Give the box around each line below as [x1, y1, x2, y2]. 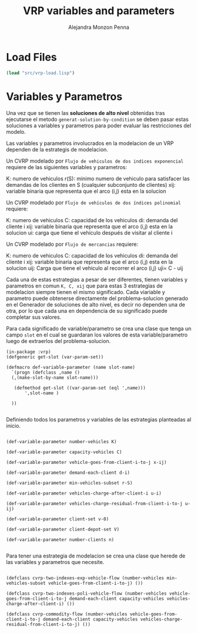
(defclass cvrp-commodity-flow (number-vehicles [6, 611, 128, 617]
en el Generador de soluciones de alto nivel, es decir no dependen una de [6, 301, 185, 308]
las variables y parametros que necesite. [6, 558, 105, 565]
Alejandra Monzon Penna [68, 24, 129, 31]
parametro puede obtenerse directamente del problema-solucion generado [6, 295, 188, 302]
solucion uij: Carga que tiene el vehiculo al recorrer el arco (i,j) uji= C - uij [6, 264, 183, 272]
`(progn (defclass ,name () [11, 370, 81, 375]
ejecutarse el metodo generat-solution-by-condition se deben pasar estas [6, 116, 189, 123]
